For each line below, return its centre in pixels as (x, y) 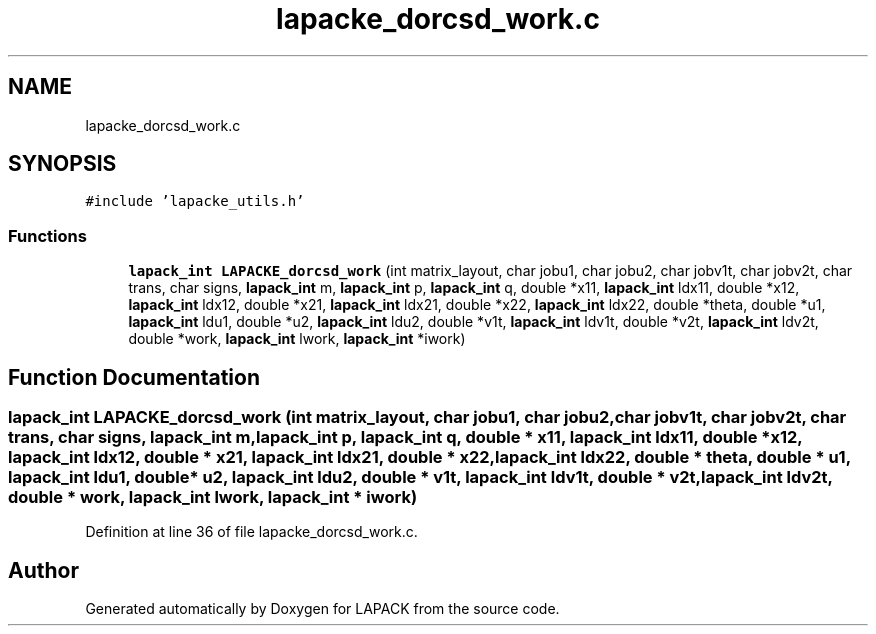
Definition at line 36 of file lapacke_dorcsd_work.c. (251, 532)
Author (43, 570)
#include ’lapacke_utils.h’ (195, 201)
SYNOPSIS (62, 164)
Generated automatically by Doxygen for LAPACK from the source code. (322, 609)
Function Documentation (134, 377)
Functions (47, 235)
